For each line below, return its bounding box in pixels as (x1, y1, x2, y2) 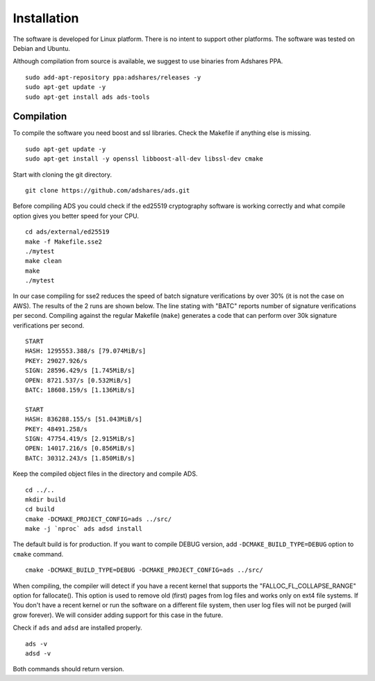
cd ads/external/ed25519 (25, 228, 110, 236)
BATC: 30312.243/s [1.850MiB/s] (25, 454, 135, 462)
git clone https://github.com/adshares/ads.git (25, 186, 190, 194)
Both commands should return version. (12, 665, 124, 673)
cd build (25, 505, 55, 513)
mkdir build (25, 495, 66, 504)
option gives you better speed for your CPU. (12, 211, 139, 220)
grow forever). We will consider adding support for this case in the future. (12, 611, 224, 619)
